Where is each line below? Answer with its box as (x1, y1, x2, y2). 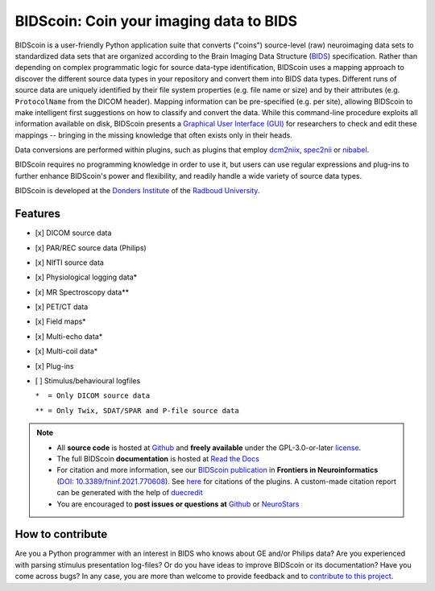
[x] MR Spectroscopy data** (35, 287, 129, 297)
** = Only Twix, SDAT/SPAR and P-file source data (35, 406, 239, 415)
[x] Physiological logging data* (35, 272, 138, 282)
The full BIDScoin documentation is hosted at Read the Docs (56, 454, 259, 463)
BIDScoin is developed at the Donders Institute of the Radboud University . (14, 186, 260, 196)
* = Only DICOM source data (35, 391, 151, 400)
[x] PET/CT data (35, 302, 89, 312)
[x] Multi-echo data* (35, 331, 103, 341)
